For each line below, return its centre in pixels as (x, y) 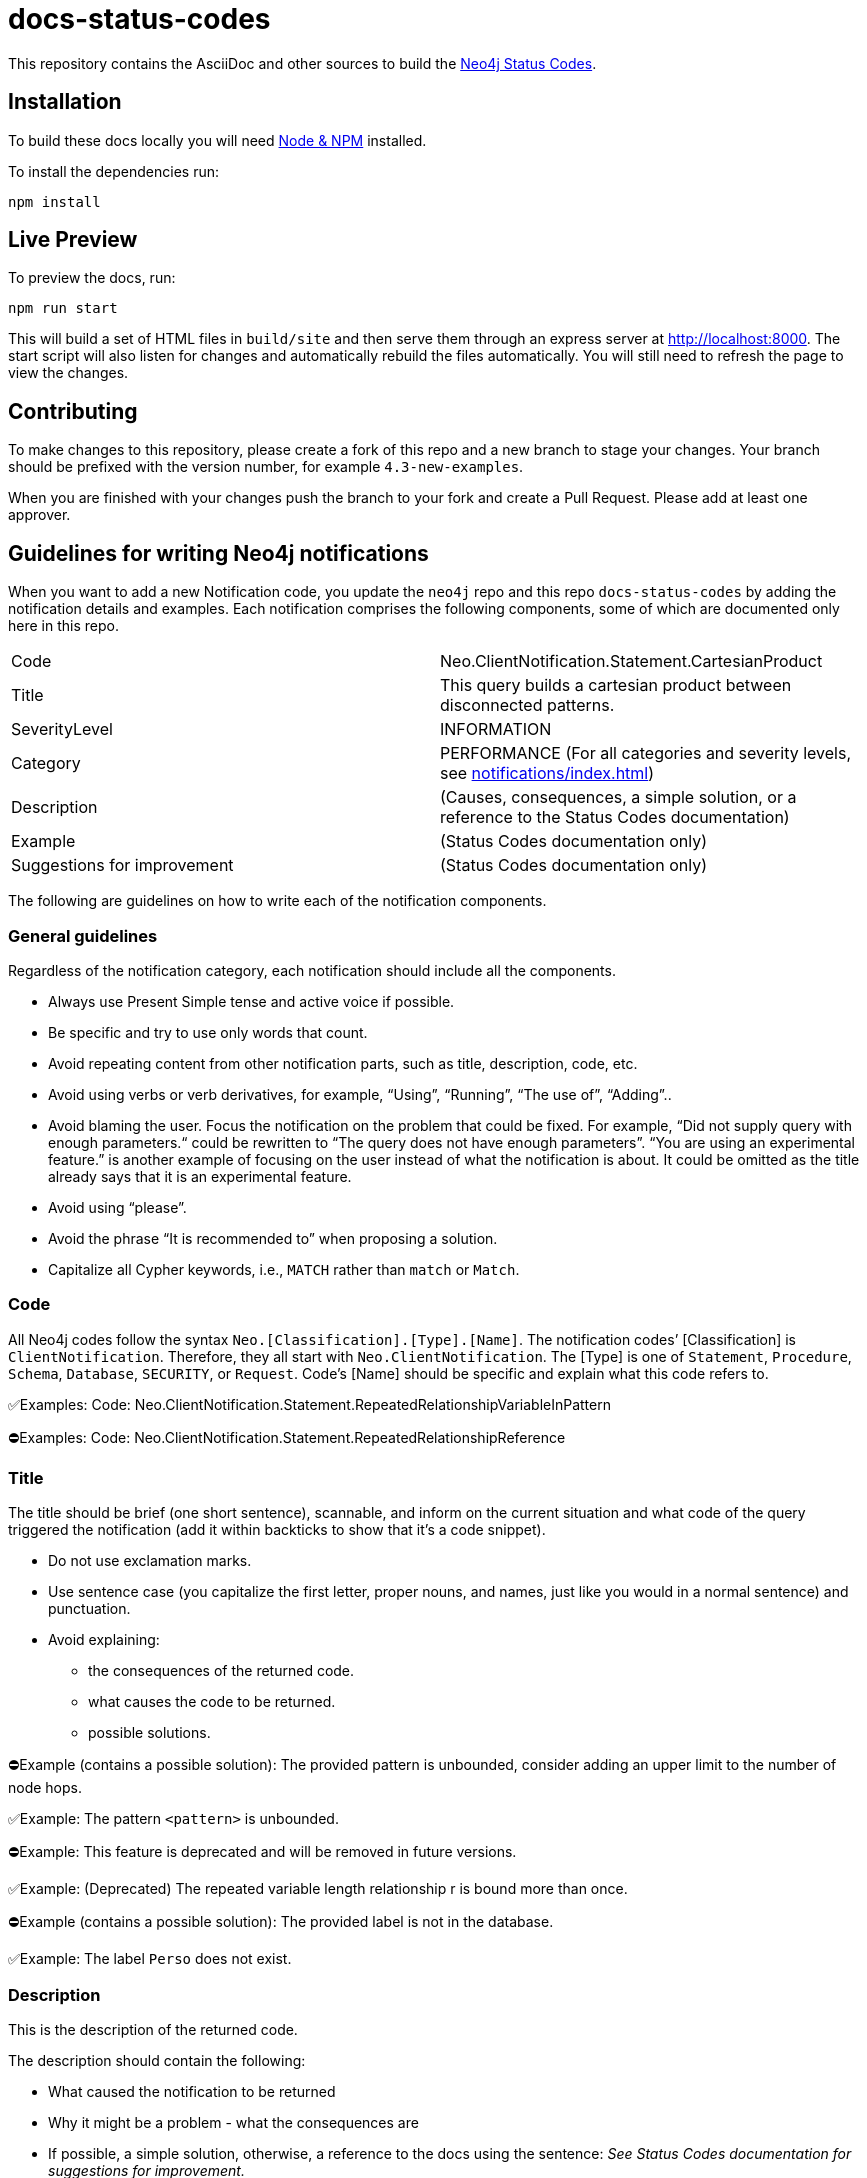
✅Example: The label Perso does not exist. (150, 1959)
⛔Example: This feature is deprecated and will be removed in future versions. (262, 1852)
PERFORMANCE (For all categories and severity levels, (646, 753)
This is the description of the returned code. (153, 2030)
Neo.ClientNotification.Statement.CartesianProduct (631, 661)
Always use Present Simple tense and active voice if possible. (251, 1001)
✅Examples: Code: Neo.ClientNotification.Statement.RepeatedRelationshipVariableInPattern (309, 1404)
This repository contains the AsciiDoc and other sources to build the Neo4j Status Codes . (302, 63)
